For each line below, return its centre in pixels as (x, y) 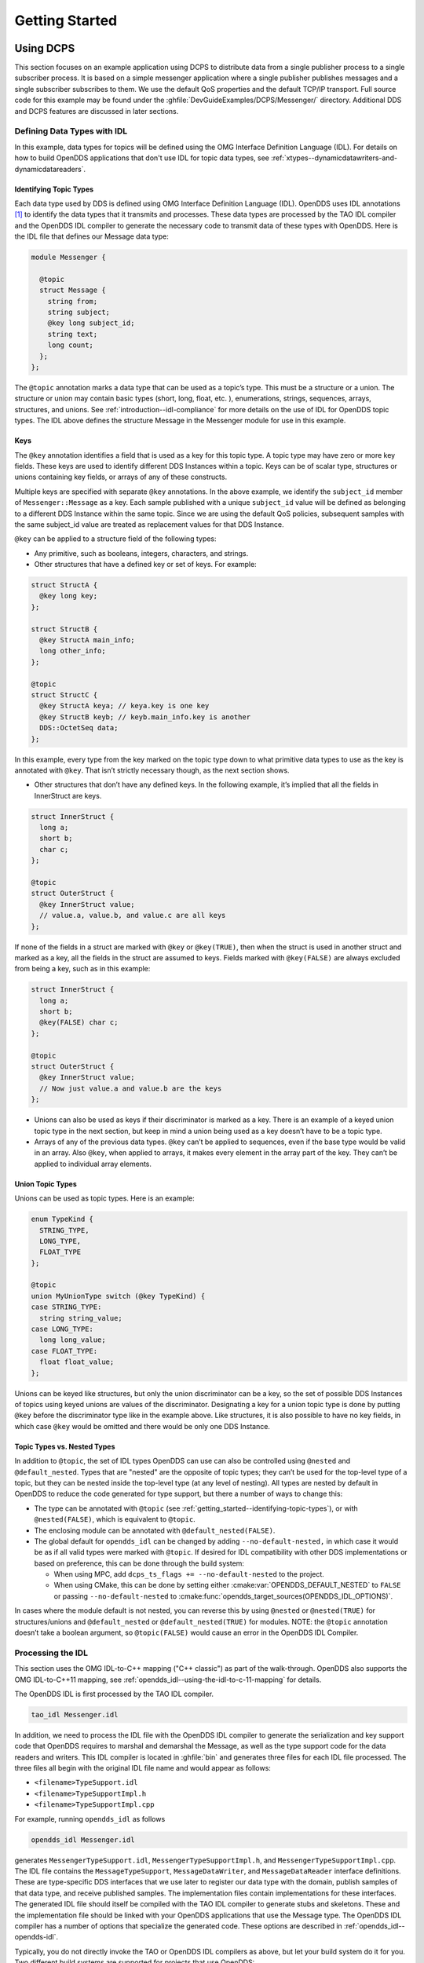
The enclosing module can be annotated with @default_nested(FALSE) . (155, 1530)
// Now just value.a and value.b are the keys (131, 1088)
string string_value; (81, 1318)
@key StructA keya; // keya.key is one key (124, 706)
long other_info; (73, 651)
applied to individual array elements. (93, 1164)
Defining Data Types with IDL (71, 131)
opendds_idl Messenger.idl (83, 1840)
